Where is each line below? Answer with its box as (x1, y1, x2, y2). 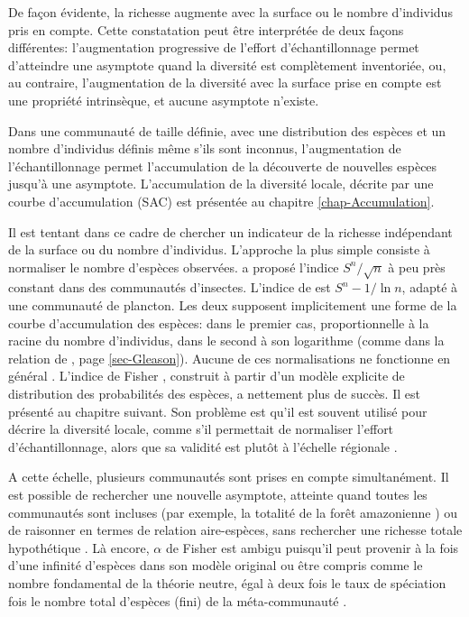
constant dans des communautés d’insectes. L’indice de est (8, 278, 331, 297)
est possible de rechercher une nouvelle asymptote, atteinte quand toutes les (8, 485, 428, 504)
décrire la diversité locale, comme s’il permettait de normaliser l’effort (8, 419, 394, 438)
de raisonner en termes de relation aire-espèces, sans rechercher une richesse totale (8, 520, 463, 539)
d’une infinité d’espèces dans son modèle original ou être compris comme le (8, 556, 423, 575)
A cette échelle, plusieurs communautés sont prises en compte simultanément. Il (8, 467, 449, 486)
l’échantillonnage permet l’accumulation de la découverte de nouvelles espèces (8, 156, 437, 175)
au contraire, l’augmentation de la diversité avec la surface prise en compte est (8, 73, 442, 92)
